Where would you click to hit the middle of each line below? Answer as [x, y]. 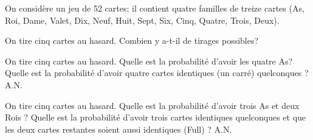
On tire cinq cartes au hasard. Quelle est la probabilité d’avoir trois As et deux [152, 105]
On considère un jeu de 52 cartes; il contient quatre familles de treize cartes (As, [155, 8]
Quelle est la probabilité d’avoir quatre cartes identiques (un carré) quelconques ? [157, 73]
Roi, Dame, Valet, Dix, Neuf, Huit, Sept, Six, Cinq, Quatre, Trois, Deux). [142, 20]
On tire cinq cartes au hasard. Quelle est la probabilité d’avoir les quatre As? [149, 61]
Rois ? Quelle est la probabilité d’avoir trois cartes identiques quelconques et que [156, 117]
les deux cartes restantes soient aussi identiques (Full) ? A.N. [119, 129]
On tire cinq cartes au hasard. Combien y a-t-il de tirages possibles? [132, 40]
